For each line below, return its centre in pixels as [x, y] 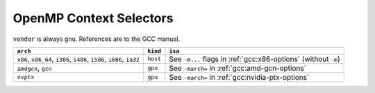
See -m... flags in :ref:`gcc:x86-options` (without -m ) [255, 59]
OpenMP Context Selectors [93, 18]
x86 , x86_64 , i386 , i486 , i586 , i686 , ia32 [78, 59]
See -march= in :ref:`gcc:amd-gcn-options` [238, 68]
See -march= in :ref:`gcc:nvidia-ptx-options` [239, 77]
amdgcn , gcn [34, 68]
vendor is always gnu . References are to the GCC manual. [97, 39]
